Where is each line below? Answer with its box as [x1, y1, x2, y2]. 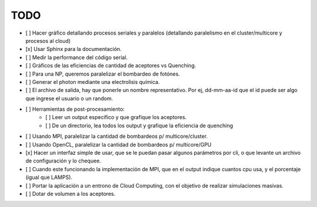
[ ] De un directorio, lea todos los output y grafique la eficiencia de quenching [45, 122, 233, 129]
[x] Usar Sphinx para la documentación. [25, 46, 122, 53]
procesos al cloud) [25, 37, 71, 44]
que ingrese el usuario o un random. [25, 94, 113, 102]
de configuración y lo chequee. [25, 157, 102, 164]
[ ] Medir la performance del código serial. [25, 53, 128, 61]
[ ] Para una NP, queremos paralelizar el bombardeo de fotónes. [25, 70, 180, 77]
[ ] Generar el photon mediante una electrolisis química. [25, 78, 160, 85]
